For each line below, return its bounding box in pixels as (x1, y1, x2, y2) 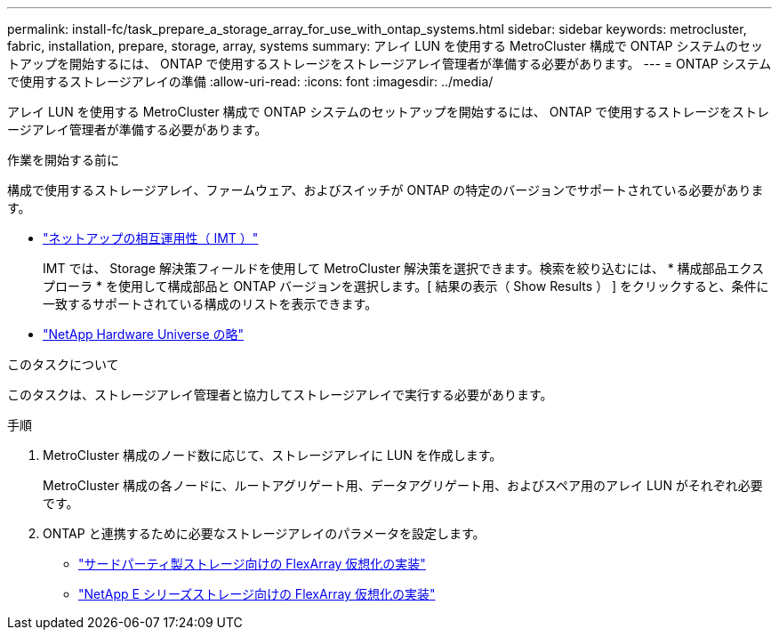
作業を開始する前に (7, 152, 119, 167)
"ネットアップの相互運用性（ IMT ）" (43, 230, 259, 246)
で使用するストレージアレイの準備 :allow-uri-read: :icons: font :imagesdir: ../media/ (7, 74, 494, 89)
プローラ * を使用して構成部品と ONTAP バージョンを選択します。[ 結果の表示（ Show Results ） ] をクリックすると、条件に (43, 278, 769, 294)
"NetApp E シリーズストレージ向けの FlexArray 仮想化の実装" (78, 586, 436, 601)
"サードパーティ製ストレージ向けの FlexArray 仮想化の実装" (78, 556, 426, 571)
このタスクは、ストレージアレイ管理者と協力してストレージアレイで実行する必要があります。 (7, 387, 553, 402)
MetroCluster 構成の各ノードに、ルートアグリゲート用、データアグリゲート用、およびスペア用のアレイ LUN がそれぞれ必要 (43, 478, 763, 493)
